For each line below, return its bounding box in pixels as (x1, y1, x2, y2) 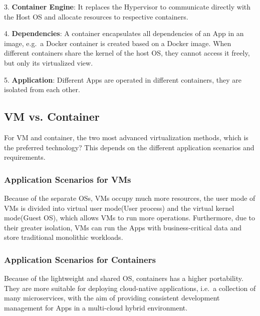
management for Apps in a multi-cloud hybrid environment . (4, 302, 188, 312)
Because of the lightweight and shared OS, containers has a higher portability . (4, 273, 243, 283)
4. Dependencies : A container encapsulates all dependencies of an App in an (4, 28, 244, 39)
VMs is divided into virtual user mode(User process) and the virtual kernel (4, 202, 234, 213)
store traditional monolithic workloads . (4, 232, 123, 242)
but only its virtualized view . (4, 57, 93, 68)
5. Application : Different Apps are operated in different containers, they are (4, 74, 241, 85)
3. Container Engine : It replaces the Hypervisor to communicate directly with (4, 2, 251, 12)
